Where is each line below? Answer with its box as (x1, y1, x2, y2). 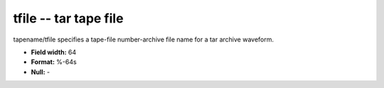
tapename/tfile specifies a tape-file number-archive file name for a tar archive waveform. (13, 35, 274, 44)
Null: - (31, 68, 50, 76)
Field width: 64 (31, 48, 77, 56)
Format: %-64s (31, 58, 78, 66)
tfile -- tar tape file (13, 11, 124, 26)
